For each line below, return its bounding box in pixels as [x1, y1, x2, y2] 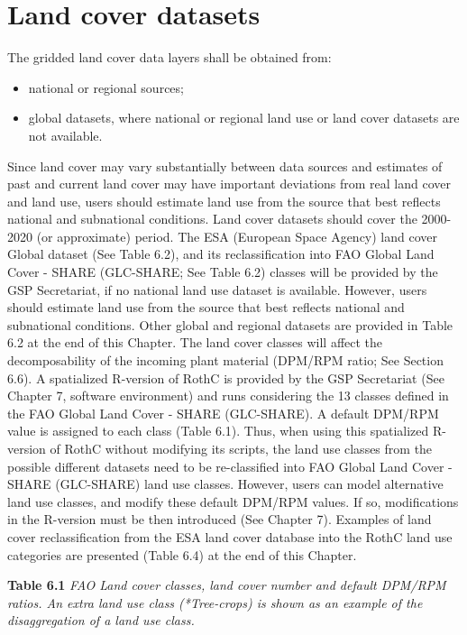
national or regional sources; [28, 78, 184, 97]
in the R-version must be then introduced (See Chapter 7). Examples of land [7, 510, 432, 529]
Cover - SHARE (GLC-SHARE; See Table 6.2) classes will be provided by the [7, 262, 438, 281]
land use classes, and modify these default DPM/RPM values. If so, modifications [7, 492, 459, 511]
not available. [28, 125, 103, 144]
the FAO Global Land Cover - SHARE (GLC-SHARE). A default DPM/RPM [7, 403, 439, 422]
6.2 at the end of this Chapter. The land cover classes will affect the [7, 333, 383, 352]
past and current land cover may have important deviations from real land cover [7, 174, 451, 193]
